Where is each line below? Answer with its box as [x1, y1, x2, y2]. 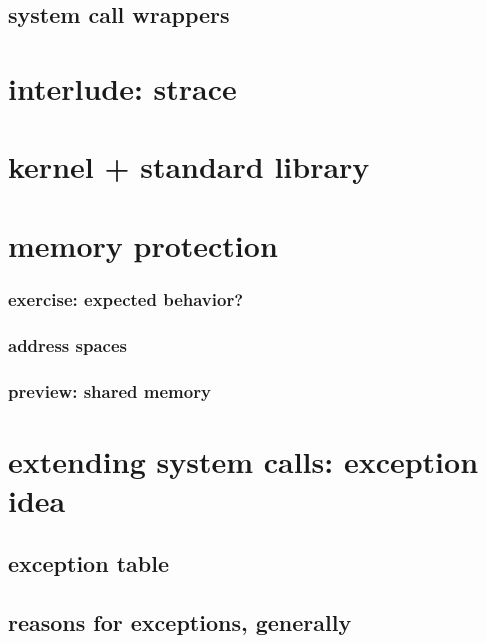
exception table [8, 548, 169, 579]
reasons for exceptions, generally [8, 607, 352, 638]
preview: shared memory [8, 378, 211, 403]
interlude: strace [8, 67, 237, 108]
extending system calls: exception [8, 440, 479, 481]
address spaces [8, 332, 127, 357]
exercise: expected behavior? [8, 286, 244, 311]
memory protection [8, 224, 278, 265]
